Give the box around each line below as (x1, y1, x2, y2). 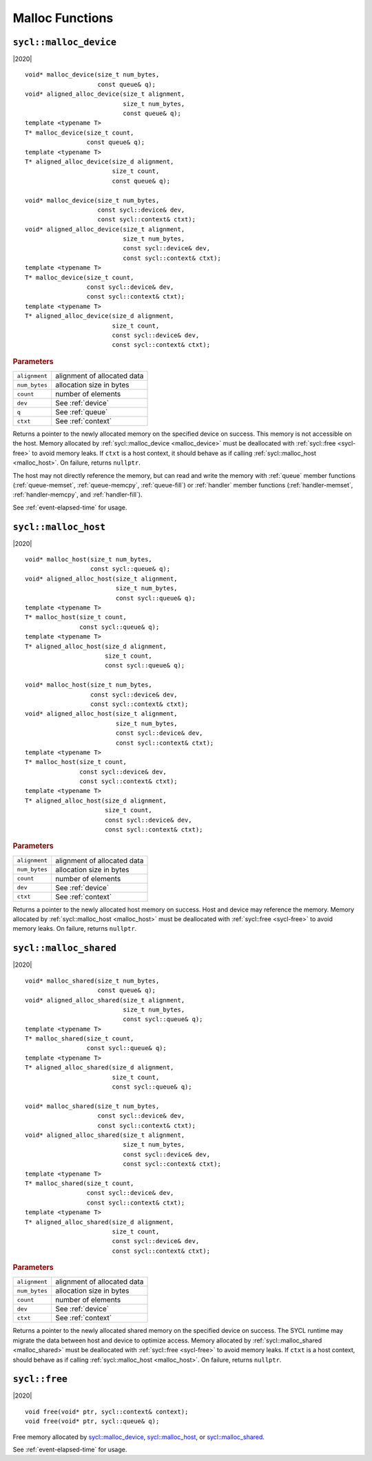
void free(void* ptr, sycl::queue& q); (25, 1418, 160, 1425)
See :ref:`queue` (55, 407, 108, 417)
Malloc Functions (12, 10, 114, 26)
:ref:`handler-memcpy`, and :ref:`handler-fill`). (12, 490, 143, 499)
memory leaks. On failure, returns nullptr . (12, 925, 137, 933)
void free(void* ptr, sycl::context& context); (25, 1407, 189, 1415)
